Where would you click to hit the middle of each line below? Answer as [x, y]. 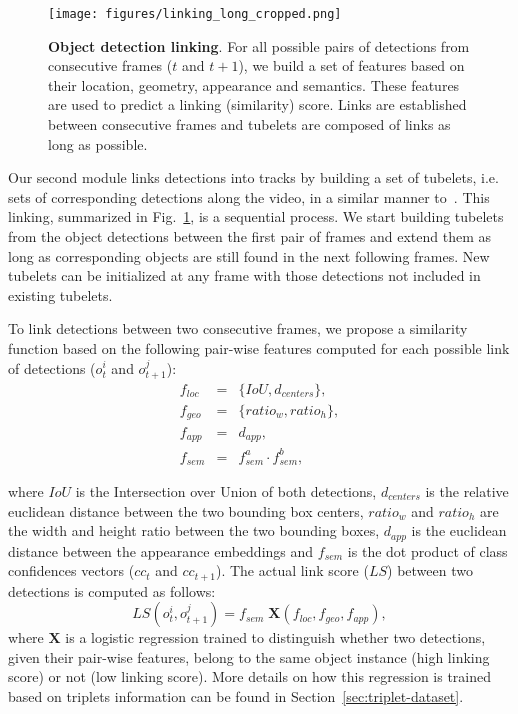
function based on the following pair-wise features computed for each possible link [259, 347]
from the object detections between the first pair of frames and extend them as [250, 236]
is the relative [467, 490]
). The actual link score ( [292, 570]
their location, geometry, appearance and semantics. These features [254, 84]
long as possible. [98, 143]
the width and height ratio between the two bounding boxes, [194, 530]
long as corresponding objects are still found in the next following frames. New [249, 255]
